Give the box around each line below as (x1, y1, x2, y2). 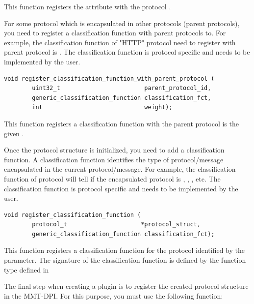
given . (4, 128, 24, 138)
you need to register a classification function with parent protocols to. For (4, 28, 226, 38)
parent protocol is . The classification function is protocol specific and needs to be (4, 47, 250, 57)
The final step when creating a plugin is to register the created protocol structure (4, 281, 249, 291)
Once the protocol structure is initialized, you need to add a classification (4, 145, 225, 155)
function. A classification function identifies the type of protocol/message (4, 154, 224, 164)
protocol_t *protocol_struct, (32, 221, 201, 228)
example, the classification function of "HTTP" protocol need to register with (4, 37, 236, 47)
